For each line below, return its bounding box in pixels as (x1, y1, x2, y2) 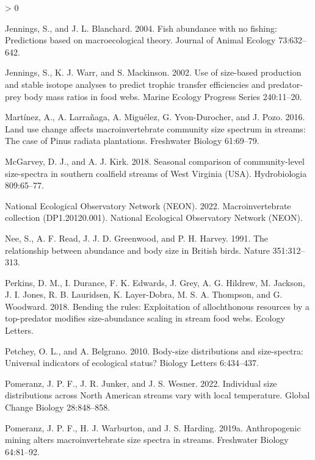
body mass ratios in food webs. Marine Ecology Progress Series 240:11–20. (24, 90, 302, 102)
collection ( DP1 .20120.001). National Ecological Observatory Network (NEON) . (5, 211, 303, 224)
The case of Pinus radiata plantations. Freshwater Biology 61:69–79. (5, 134, 259, 147)
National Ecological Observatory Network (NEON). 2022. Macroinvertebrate (5, 199, 291, 212)
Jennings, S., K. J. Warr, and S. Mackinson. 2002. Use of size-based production (5, 66, 302, 79)
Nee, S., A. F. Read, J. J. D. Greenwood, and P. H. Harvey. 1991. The (5, 231, 269, 244)
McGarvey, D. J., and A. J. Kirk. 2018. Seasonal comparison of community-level (5, 154, 305, 167)
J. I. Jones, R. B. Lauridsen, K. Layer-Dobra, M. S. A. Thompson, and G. (5, 288, 283, 301)
